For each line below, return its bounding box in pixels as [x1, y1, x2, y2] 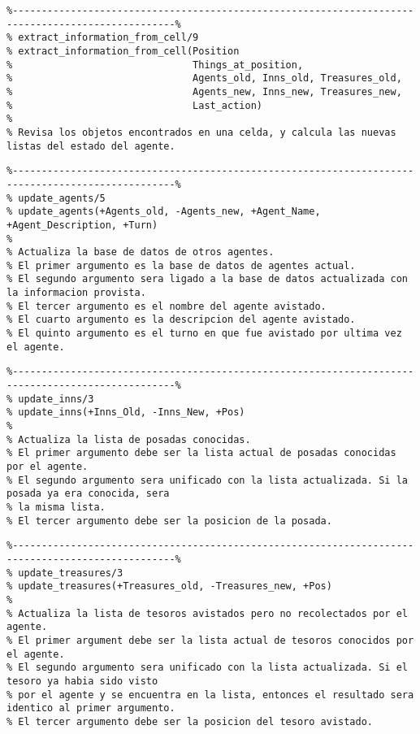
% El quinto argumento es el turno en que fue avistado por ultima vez [6, 328, 402, 340]
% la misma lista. [6, 501, 106, 513]
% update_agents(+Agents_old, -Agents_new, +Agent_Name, [6, 206, 321, 218]
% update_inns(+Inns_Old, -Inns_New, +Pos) [6, 406, 245, 419]
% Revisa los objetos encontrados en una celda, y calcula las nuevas [6, 126, 396, 138]
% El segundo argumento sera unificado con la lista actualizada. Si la [6, 474, 408, 486]
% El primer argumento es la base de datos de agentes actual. [6, 259, 356, 271]
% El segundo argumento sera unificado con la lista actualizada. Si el [6, 662, 408, 674]
